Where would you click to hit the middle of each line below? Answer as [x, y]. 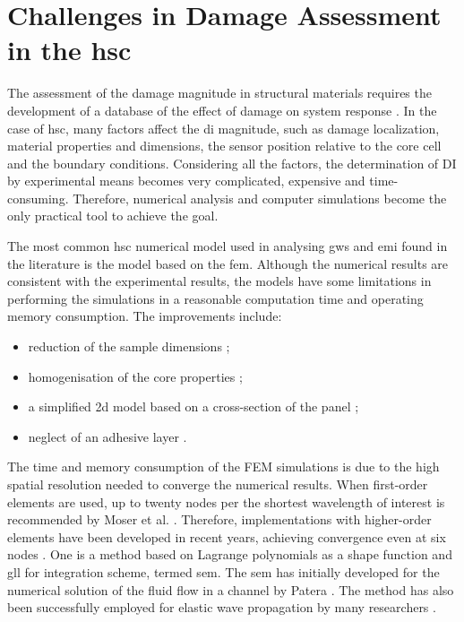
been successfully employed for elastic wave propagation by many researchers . [222, 607]
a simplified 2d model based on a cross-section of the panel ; [193, 406]
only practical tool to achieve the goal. [113, 216]
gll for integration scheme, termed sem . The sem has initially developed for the [223, 571]
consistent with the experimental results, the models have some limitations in [219, 281]
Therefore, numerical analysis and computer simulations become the [260, 198]
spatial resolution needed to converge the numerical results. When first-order [218, 484]
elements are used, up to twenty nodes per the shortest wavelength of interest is [226, 501]
